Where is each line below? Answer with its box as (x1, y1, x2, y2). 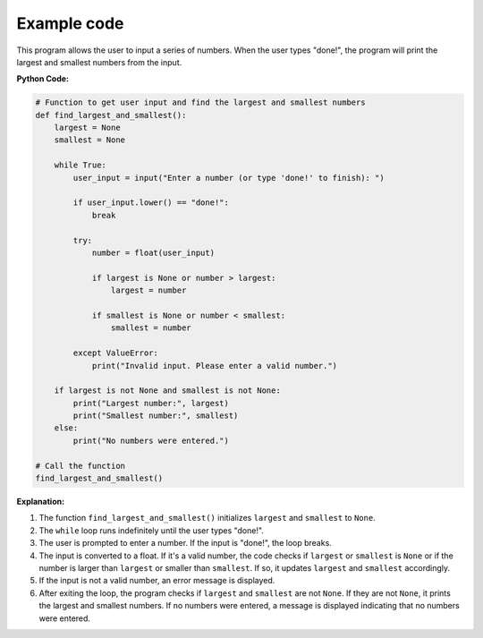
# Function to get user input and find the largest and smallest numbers (35, 98, 366, 107)
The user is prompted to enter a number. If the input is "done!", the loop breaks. (38, 538, 333, 549)
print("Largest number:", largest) (72, 398, 230, 408)
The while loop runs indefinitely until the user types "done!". (38, 524, 264, 536)
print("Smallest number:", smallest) (72, 411, 239, 421)
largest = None (54, 123, 121, 133)
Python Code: (16, 73, 70, 84)
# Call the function (35, 461, 125, 471)
